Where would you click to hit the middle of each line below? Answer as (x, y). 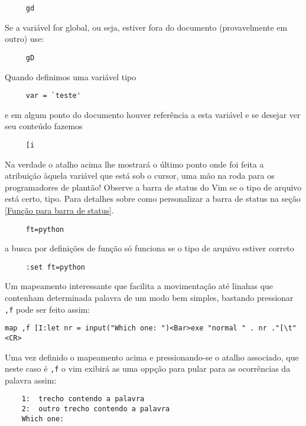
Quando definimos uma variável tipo (71, 76)
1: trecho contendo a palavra (83, 399)
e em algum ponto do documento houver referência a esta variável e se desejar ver (153, 114)
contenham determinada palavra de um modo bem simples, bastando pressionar (149, 298)
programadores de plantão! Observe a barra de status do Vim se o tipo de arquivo (153, 187)
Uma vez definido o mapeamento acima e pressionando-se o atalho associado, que (152, 357)
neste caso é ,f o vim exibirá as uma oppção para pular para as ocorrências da (148, 368)
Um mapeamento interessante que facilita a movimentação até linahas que (139, 286)
